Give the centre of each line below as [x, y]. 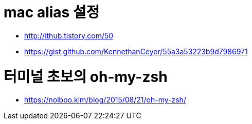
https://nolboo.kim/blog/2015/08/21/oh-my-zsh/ [105, 100]
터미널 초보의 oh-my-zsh [86, 77]
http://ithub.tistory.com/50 [69, 35]
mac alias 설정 [52, 12]
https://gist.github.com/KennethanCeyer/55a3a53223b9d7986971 [136, 51]
